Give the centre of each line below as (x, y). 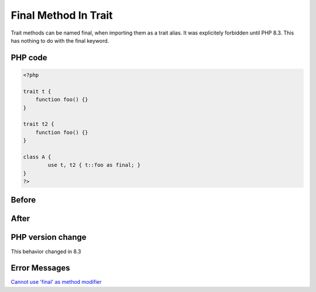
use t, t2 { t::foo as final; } (94, 165)
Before (23, 200)
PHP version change (49, 237)
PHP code (29, 58)
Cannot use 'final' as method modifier (56, 282)
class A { (37, 157)
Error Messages (40, 268)
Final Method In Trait (62, 15)
